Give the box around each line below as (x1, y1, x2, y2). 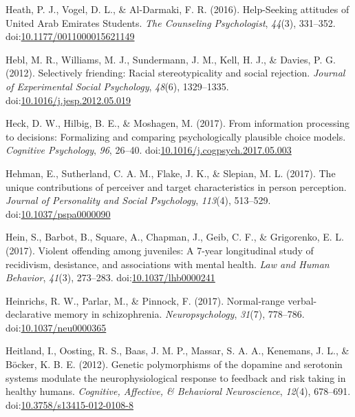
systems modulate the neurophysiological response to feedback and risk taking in (6, 370, 346, 385)
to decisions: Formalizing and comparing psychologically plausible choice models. (6, 129, 346, 143)
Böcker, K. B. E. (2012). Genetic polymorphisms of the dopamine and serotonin (6, 357, 343, 372)
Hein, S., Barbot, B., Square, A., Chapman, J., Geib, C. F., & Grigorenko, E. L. (6, 230, 344, 244)
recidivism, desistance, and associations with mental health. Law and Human (6, 256, 330, 271)
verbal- (288, 293, 317, 307)
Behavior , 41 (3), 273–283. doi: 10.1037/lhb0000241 (6, 270, 215, 285)
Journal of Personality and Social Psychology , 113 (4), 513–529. (6, 193, 271, 207)
